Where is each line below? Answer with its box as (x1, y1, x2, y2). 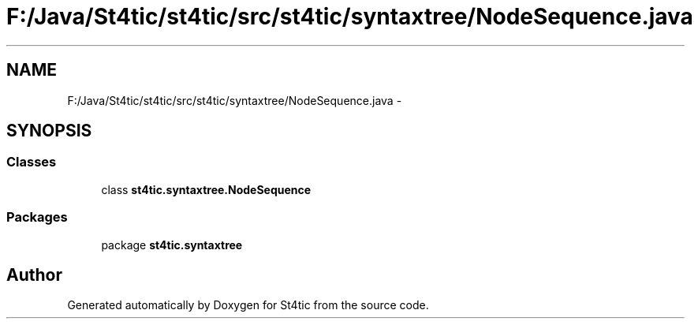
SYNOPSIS (6, 121, 92, 141)
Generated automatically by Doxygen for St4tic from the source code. (67, 298, 429, 312)
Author (6, 264, 62, 285)
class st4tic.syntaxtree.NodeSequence (101, 182, 312, 196)
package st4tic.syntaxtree (101, 237, 243, 252)
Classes (6, 154, 57, 170)
